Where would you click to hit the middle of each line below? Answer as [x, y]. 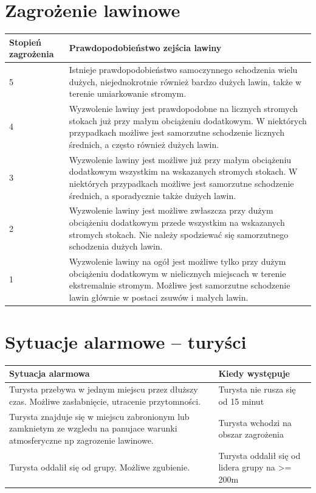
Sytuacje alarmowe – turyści [126, 342]
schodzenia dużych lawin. [116, 246]
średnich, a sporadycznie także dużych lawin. [153, 195]
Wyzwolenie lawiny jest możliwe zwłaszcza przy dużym [171, 210]
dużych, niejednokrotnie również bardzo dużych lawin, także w [185, 81]
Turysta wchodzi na [255, 422]
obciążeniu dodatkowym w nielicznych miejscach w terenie [177, 273]
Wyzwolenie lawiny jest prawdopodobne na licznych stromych [184, 109]
